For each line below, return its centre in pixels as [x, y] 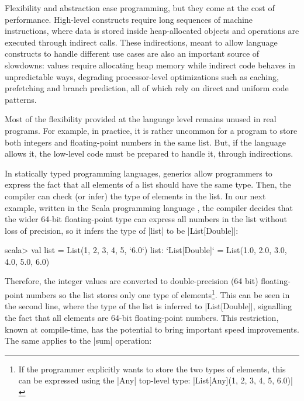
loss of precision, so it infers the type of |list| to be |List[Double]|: [122, 230]
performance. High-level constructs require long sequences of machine [129, 19]
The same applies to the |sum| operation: [78, 340]
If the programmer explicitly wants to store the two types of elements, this [152, 369]
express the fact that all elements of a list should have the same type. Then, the [148, 184]
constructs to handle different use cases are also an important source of [132, 53]
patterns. [21, 99]
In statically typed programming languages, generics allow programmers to [139, 173]
